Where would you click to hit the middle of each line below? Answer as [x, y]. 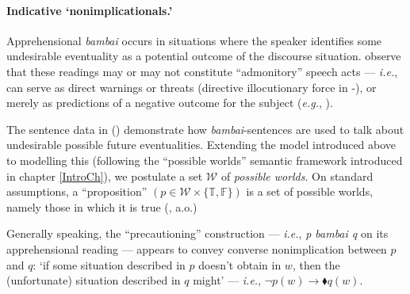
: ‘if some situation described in [109, 264]
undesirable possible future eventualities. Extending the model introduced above [201, 145]
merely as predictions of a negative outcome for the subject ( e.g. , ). [170, 103]
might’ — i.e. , [227, 280]
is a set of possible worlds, [310, 191]
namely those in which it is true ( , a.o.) [102, 206]
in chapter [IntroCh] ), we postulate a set [105, 176]
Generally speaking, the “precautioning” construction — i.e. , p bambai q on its [197, 233]
